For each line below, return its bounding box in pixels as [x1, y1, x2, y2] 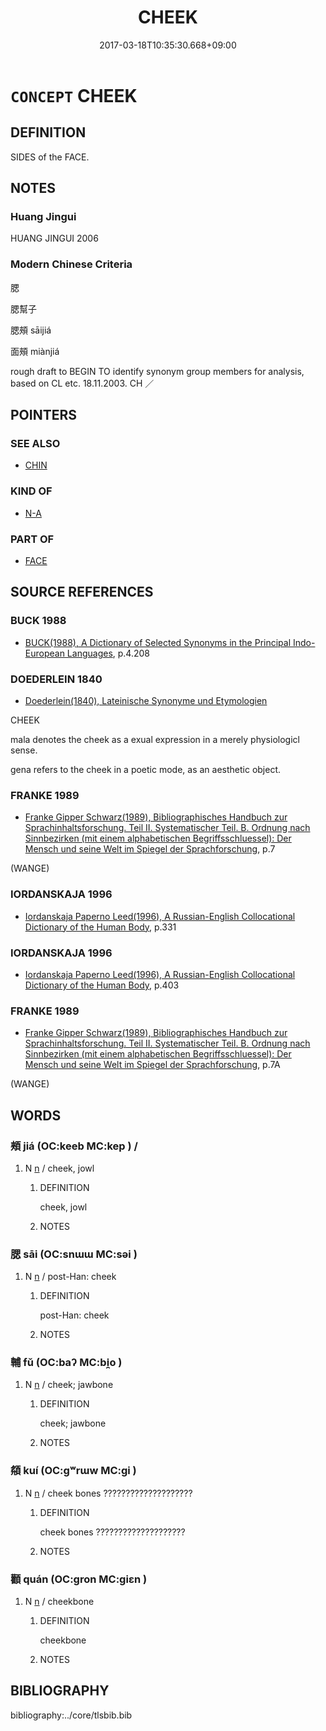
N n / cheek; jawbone [24, 1379, 114, 1391]
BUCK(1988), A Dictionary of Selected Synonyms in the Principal [24, 636, 292, 648]
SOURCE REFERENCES [10, 584, 154, 601]
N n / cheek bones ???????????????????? [24, 1487, 193, 1499]
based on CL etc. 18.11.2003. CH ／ [10, 377, 155, 389]
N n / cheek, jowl [24, 1162, 95, 1174]
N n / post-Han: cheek [24, 1271, 117, 1283]
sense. [10, 744, 38, 756]
